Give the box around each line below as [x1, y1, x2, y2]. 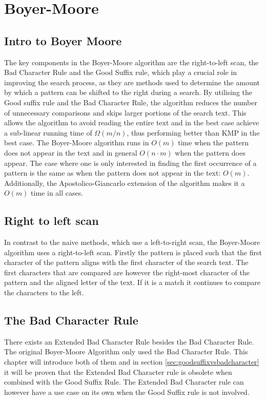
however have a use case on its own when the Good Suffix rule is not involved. [4, 386, 250, 397]
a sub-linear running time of [4, 127, 92, 138]
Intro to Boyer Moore [4, 32, 122, 48]
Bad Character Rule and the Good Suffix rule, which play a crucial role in [4, 67, 237, 78]
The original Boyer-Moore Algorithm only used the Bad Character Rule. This [4, 346, 248, 357]
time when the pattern [178, 137, 249, 148]
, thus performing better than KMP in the [127, 127, 260, 138]
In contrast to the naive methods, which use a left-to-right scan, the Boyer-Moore [4, 237, 260, 248]
